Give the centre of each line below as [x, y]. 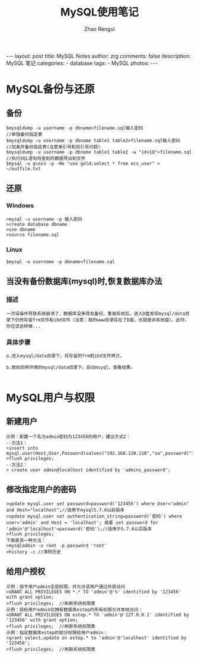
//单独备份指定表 [24, 134]
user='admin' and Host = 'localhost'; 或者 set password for [82, 522]
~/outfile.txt [24, 169]
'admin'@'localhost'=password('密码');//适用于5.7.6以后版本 [79, 529]
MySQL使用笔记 [99, 12]
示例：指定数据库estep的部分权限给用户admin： [57, 633]
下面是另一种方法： [26, 540]
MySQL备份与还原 [51, 89]
